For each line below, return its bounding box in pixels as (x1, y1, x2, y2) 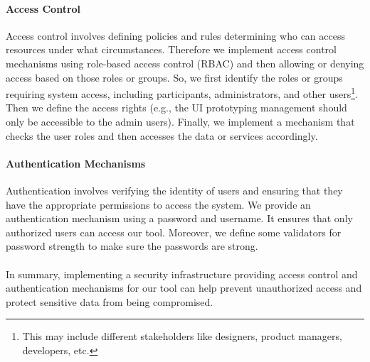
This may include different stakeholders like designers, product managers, (22, 329, 342, 344)
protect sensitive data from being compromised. (6, 294, 213, 309)
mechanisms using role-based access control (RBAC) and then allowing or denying (6, 55, 364, 70)
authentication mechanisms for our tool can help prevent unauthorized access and (6, 280, 362, 295)
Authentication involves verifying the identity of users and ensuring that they (6, 183, 343, 197)
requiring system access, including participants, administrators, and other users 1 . (6, 84, 358, 101)
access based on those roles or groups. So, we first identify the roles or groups (6, 70, 343, 84)
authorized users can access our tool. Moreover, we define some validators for (6, 224, 342, 239)
